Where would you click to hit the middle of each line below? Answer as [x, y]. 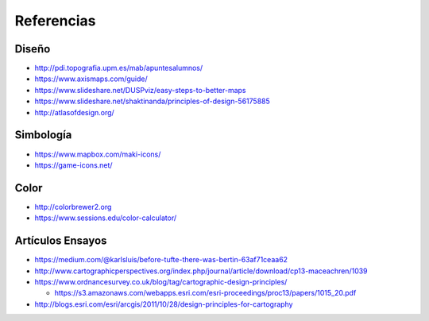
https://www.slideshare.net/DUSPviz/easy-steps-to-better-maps [140, 90]
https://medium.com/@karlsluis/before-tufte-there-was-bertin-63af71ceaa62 [161, 260]
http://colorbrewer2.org [73, 207]
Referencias [55, 21]
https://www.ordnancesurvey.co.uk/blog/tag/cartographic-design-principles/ [161, 281]
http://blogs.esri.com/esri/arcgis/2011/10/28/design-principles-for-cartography [164, 304]
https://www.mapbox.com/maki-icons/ [98, 154]
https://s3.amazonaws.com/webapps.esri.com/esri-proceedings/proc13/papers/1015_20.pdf [205, 293]
